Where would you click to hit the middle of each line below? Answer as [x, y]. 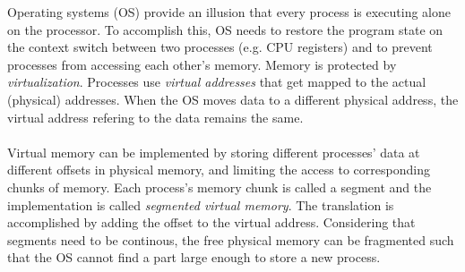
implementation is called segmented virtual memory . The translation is [201, 204]
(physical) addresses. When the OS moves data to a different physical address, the [233, 99]
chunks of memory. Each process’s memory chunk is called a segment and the [220, 187]
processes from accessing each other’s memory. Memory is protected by [202, 64]
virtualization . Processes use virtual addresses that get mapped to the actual [217, 82]
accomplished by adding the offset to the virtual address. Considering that [211, 222]
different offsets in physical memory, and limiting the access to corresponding [219, 170]
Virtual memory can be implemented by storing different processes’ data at [214, 152]
